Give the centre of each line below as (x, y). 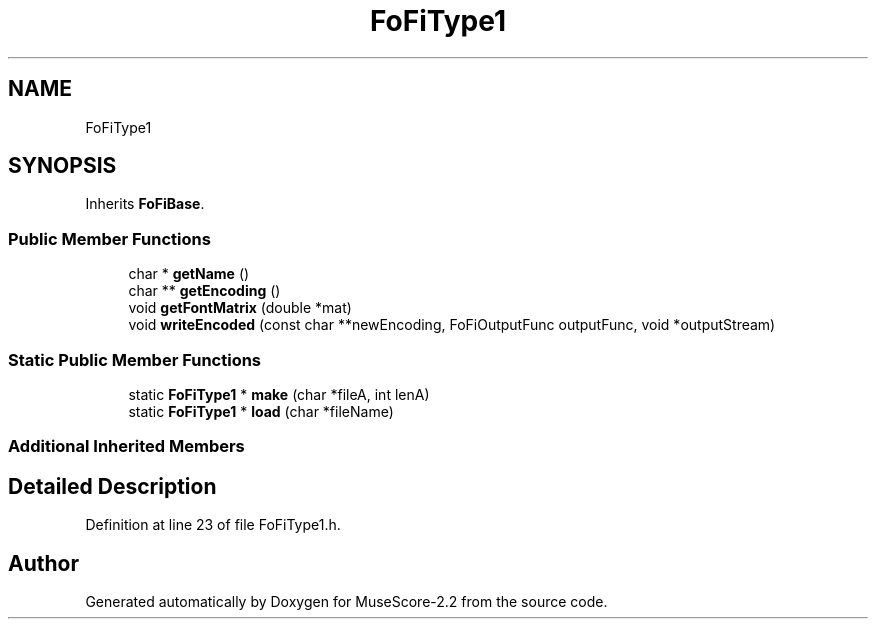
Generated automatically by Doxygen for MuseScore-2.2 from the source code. (346, 601)
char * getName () (189, 274)
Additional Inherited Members (126, 446)
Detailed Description (112, 486)
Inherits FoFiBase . (145, 204)
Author (43, 563)
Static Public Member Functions (135, 359)
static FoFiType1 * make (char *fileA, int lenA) (279, 394)
